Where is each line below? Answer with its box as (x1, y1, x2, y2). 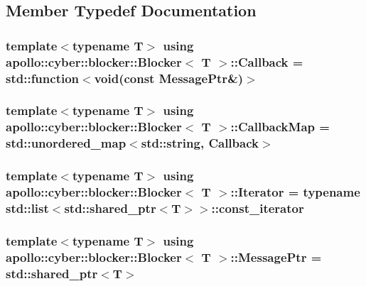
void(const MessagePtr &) (94, 69, 244, 87)
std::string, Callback (141, 134, 259, 152)
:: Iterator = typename (230, 183, 360, 200)
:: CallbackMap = (230, 118, 330, 136)
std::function (6, 69, 80, 87)
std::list (6, 199, 49, 216)
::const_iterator (211, 199, 304, 216)
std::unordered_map (6, 134, 127, 152)
